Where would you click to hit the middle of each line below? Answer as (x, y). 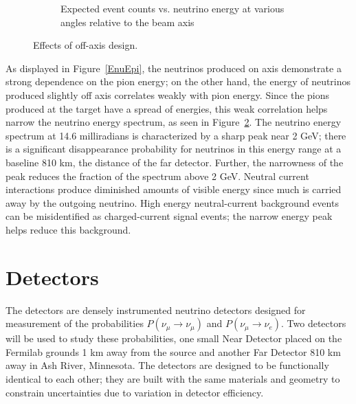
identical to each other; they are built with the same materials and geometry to (173, 379)
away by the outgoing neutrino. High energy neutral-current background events (172, 202)
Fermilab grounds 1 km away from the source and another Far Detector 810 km (173, 351)
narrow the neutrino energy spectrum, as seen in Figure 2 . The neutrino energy (174, 122)
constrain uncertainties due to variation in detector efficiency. (135, 392)
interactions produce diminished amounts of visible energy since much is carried (174, 189)
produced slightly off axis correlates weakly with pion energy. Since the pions (168, 94)
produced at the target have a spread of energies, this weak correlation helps (167, 108)
